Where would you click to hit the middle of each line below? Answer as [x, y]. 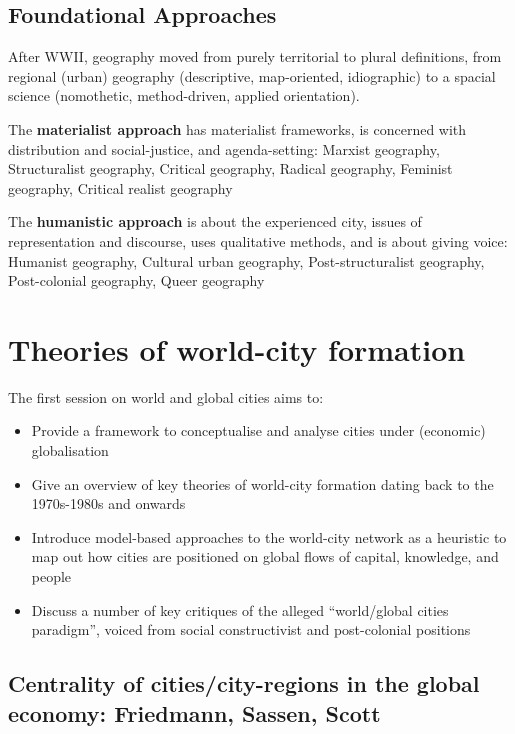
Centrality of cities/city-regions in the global [244, 683]
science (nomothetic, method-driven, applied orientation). [184, 95]
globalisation [70, 450]
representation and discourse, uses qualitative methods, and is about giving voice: [258, 240]
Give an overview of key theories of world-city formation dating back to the [262, 483]
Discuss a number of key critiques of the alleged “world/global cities [240, 609]
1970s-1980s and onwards [108, 503]
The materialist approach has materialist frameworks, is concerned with [237, 128]
